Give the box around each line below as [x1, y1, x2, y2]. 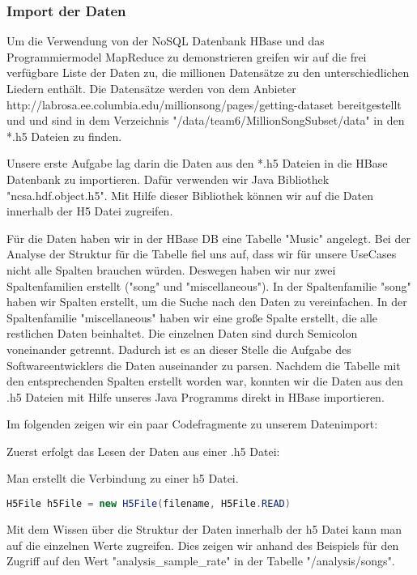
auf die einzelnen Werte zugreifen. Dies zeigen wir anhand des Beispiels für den [6, 536, 399, 553]
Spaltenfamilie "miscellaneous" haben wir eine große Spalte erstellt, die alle [6, 309, 378, 326]
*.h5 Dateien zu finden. [6, 127, 122, 144]
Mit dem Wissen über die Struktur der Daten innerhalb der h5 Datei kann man [6, 520, 402, 537]
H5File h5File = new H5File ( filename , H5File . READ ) [6, 498, 291, 510]
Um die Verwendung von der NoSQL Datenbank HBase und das [6, 32, 325, 49]
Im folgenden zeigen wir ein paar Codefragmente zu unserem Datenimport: [6, 415, 378, 432]
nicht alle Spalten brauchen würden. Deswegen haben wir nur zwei [6, 261, 336, 278]
